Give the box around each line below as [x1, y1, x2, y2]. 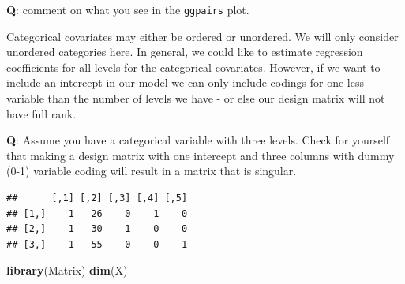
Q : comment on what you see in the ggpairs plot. [6, 2, 249, 17]
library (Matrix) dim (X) [6, 262, 128, 278]
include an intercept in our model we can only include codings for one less [6, 74, 365, 91]
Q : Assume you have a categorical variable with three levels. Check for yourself [6, 132, 390, 148]
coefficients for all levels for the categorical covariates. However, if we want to [6, 58, 381, 75]
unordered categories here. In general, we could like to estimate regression [6, 43, 363, 60]
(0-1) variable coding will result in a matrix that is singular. [6, 163, 297, 179]
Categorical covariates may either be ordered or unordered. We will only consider [6, 28, 399, 44]
